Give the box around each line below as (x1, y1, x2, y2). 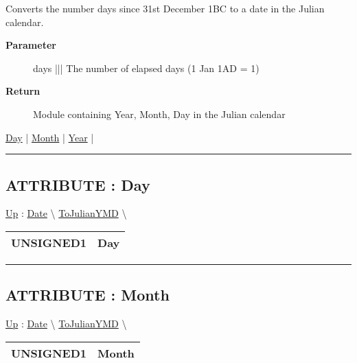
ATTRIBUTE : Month (5, 284, 170, 305)
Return (5, 84, 41, 98)
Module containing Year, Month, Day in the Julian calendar (33, 106, 286, 121)
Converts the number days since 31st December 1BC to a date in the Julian (5, 1, 325, 15)
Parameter (5, 38, 56, 52)
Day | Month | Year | (5, 130, 94, 144)
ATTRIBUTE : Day (5, 174, 150, 195)
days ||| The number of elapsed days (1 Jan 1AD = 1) (33, 60, 260, 75)
